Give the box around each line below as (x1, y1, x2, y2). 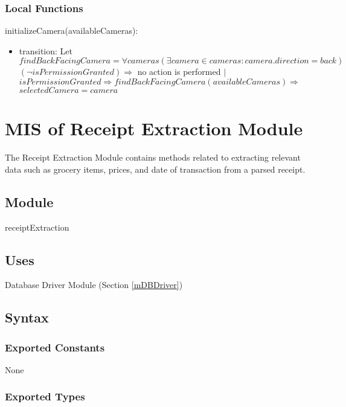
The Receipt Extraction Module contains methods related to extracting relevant (5, 151, 301, 164)
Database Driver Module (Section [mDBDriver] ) (5, 278, 183, 291)
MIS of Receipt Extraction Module (5, 116, 303, 141)
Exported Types (5, 389, 85, 404)
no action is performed (137, 65, 221, 78)
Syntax (5, 308, 49, 327)
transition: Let (19, 44, 73, 57)
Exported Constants (5, 339, 105, 354)
